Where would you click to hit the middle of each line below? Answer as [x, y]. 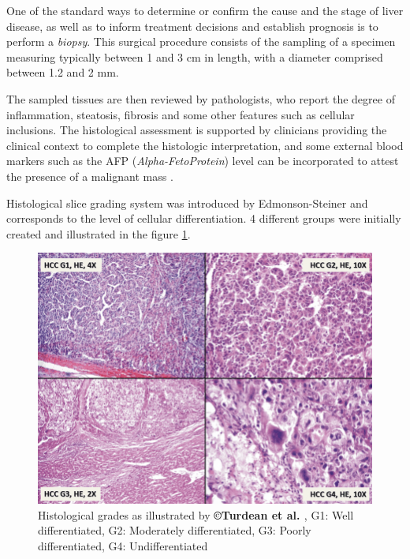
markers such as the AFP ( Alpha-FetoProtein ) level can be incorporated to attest [203, 161]
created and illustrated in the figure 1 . [99, 233]
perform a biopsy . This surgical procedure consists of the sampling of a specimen [201, 41]
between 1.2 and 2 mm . [63, 72]
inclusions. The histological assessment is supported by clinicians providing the [197, 130]
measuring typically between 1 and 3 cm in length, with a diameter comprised [195, 56]
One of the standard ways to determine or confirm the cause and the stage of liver [205, 10]
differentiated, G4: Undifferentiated [123, 545]
